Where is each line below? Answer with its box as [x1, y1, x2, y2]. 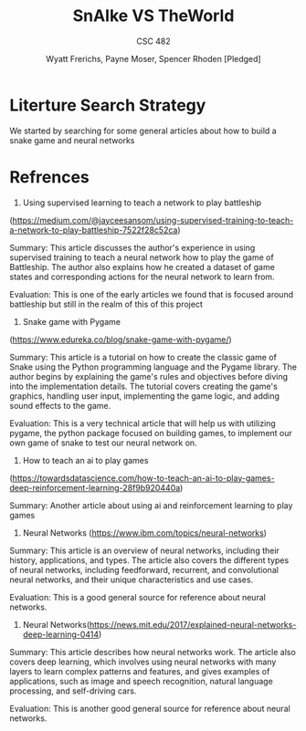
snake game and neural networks [9, 134, 135, 146]
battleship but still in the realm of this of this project [9, 298, 203, 309]
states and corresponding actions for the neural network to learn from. [9, 271, 276, 282]
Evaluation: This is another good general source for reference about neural [9, 703, 290, 714]
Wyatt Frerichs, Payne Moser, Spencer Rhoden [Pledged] [45, 53, 262, 64]
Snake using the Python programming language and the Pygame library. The [9, 361, 297, 372]
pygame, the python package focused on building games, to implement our [9, 427, 292, 438]
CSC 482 [136, 36, 171, 47]
